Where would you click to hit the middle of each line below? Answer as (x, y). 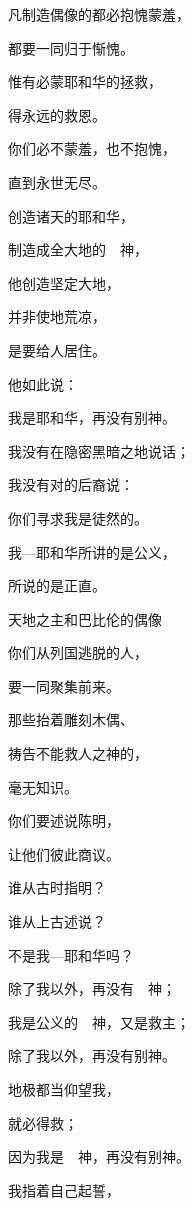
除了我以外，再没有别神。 (92, 1055)
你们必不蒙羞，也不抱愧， (92, 148)
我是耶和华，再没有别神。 (92, 417)
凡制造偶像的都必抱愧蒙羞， (99, 14)
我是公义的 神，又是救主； (99, 1021)
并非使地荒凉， (57, 316)
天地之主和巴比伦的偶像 (85, 618)
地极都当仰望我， (64, 1089)
